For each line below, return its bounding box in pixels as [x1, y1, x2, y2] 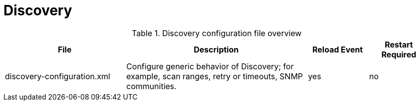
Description [193, 44, 239, 54]
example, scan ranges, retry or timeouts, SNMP [126, 71, 303, 81]
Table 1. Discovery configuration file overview [131, 28, 302, 38]
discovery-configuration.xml [5, 71, 111, 81]
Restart [384, 39, 413, 50]
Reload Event [312, 44, 363, 54]
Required [381, 49, 417, 59]
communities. [126, 81, 177, 91]
